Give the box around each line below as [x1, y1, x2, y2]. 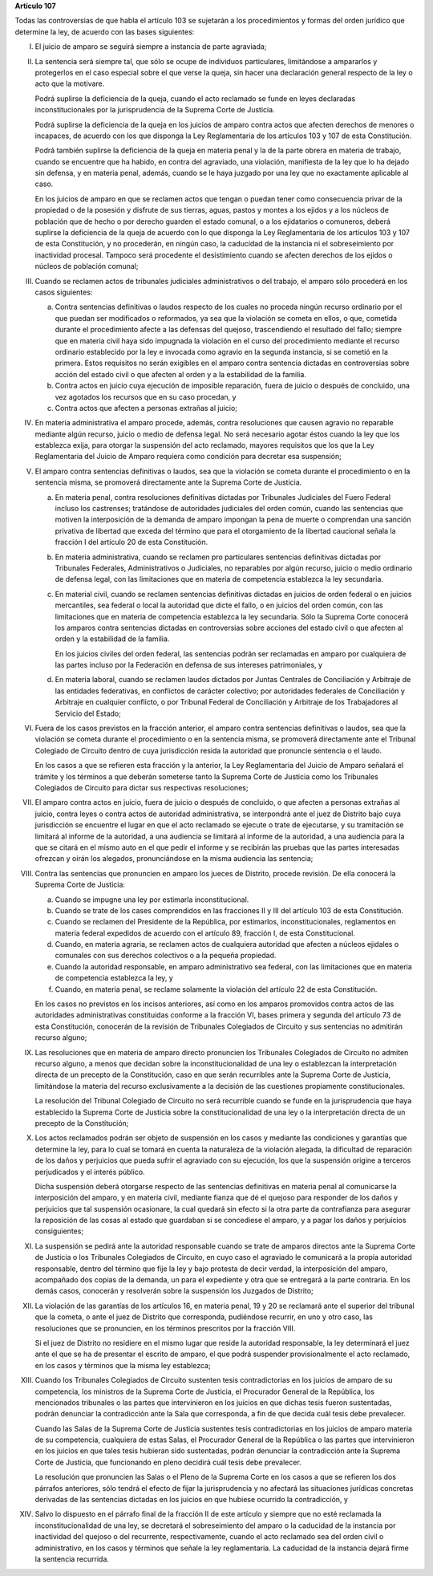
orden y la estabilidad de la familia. [55, 634, 170, 644]
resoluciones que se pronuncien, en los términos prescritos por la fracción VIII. [34, 1323, 296, 1333]
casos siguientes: [34, 287, 93, 297]
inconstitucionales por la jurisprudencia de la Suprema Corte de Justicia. [34, 105, 276, 115]
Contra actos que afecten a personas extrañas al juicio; [55, 403, 238, 412]
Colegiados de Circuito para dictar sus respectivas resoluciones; [34, 783, 249, 792]
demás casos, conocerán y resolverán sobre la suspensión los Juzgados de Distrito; [34, 1286, 314, 1296]
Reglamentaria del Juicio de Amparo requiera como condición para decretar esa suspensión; [34, 452, 342, 461]
